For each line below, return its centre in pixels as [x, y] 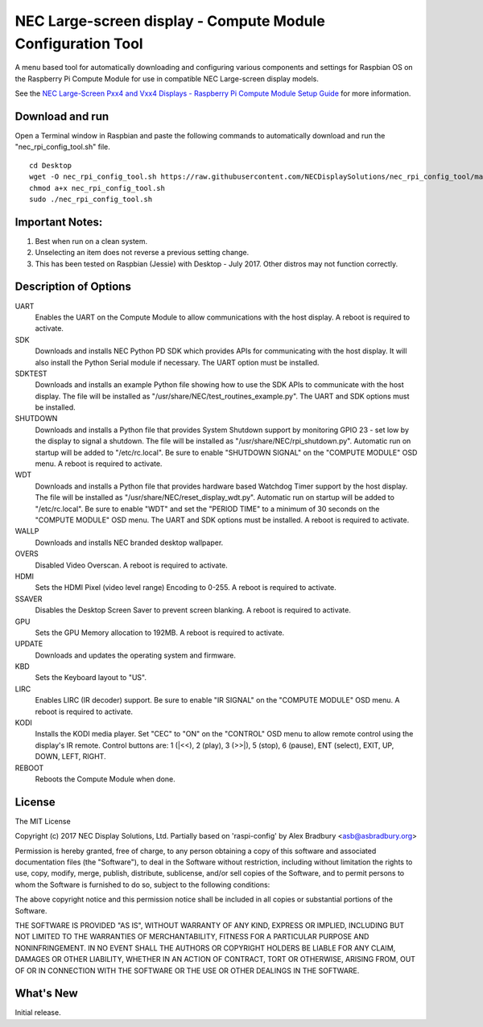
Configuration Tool [79, 43]
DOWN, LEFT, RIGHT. [70, 757]
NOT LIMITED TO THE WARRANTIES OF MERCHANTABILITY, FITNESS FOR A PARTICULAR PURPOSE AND [192, 937]
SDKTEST [31, 373]
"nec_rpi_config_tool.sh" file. [62, 147]
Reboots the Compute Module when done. [105, 779]
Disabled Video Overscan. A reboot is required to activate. [132, 565]
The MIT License [43, 821]
